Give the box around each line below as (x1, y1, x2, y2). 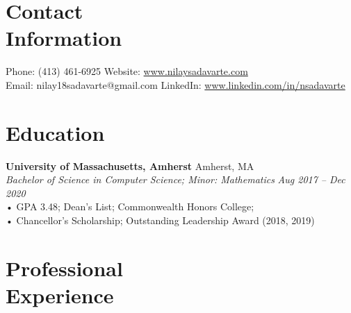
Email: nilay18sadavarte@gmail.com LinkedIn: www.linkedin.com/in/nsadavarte (6, 77, 345, 92)
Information (6, 24, 122, 52)
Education (6, 118, 105, 146)
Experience (6, 280, 114, 309)
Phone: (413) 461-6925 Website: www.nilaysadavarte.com (6, 64, 248, 78)
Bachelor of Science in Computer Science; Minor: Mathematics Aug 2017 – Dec (6, 172, 345, 187)
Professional (6, 253, 123, 282)
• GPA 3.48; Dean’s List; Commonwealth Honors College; (6, 199, 254, 214)
